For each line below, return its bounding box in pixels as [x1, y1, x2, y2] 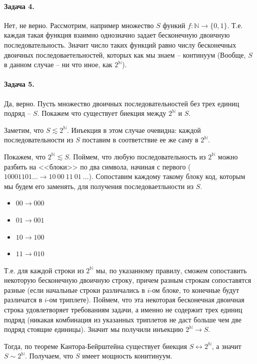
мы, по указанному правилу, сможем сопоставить [95, 265, 247, 275]
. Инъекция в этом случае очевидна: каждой [67, 124, 201, 135]
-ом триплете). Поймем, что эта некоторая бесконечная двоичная [46, 294, 244, 305]
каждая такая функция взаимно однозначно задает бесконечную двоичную [4, 30, 230, 40]
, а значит [211, 340, 241, 351]
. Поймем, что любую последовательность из [68, 151, 206, 161]
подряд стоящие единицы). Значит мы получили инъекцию [4, 324, 183, 334]
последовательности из [4, 134, 73, 145]
